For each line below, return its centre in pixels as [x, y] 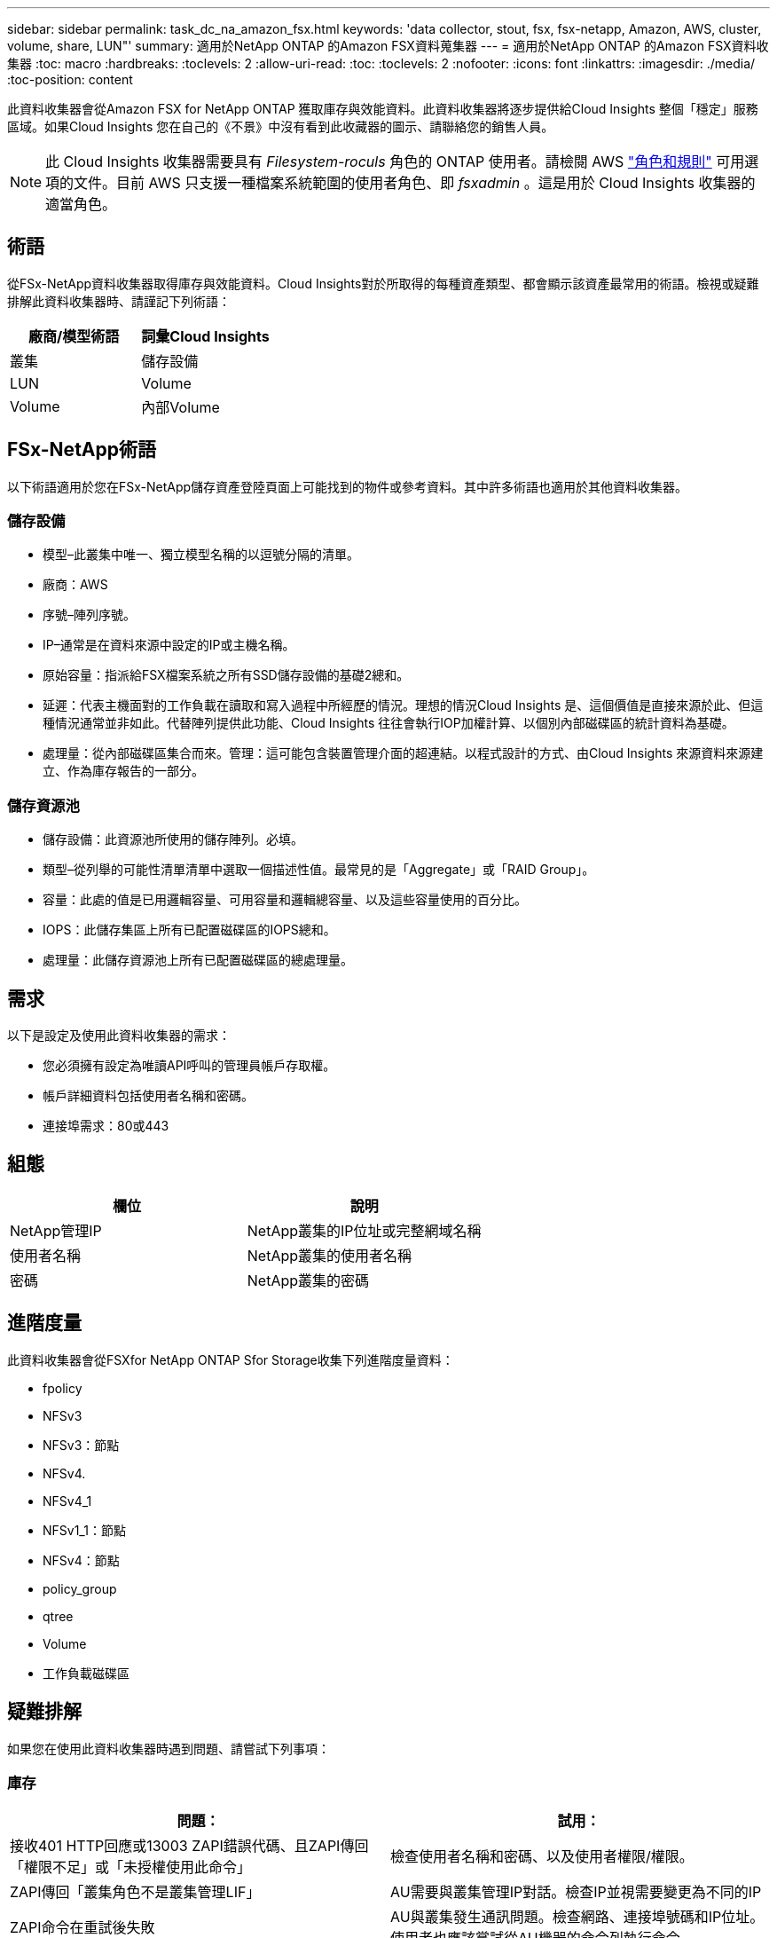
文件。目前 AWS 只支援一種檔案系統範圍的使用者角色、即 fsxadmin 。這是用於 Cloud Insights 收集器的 [415, 183]
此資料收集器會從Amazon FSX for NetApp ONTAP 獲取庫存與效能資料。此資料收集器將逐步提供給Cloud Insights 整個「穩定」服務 [383, 109]
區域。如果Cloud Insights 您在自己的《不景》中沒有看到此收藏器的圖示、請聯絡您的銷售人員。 [281, 126]
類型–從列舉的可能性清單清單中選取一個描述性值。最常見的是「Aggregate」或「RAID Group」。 [319, 870]
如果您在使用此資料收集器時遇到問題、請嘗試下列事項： [169, 1748]
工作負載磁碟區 [86, 1673]
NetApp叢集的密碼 [308, 1280]
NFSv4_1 [67, 1501]
